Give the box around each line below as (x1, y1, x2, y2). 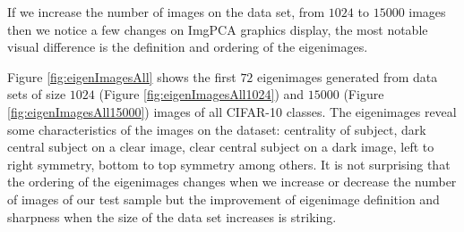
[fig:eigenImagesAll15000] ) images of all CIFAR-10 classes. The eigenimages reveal (7, 102, 457, 120)
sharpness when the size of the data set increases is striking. (7, 207, 337, 226)
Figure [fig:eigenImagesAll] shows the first (7, 67, 236, 86)
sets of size (7, 85, 66, 104)
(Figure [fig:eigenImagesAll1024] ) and (99, 85, 305, 104)
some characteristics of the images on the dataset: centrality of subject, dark (7, 120, 426, 138)
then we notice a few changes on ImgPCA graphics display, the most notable (7, 20, 428, 38)
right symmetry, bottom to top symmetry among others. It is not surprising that (7, 154, 451, 173)
